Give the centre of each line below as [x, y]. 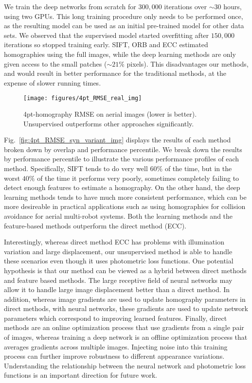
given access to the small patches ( [55, 63]
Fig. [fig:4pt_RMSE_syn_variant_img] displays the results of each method [117, 140]
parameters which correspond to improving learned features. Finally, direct [116, 318]
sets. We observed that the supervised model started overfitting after [107, 35]
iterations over [186, 6]
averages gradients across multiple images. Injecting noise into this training [116, 346]
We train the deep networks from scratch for [70, 6]
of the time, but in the [198, 168]
